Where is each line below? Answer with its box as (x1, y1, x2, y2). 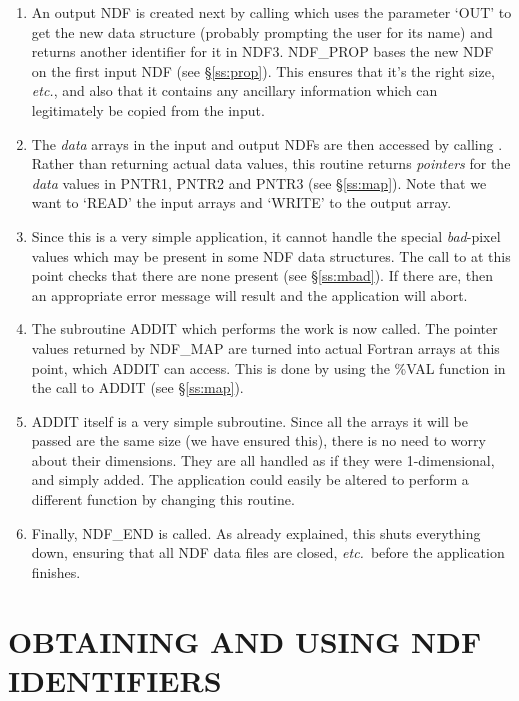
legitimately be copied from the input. (31, 99, 265, 120)
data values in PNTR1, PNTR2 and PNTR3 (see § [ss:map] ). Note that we (31, 172, 487, 193)
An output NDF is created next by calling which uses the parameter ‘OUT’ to (31, 2, 512, 22)
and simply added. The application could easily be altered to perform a (31, 469, 469, 490)
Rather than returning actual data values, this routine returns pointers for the (31, 153, 511, 174)
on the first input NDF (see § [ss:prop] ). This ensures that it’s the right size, (31, 60, 495, 81)
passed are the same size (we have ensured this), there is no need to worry (31, 430, 486, 451)
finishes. (31, 561, 81, 582)
